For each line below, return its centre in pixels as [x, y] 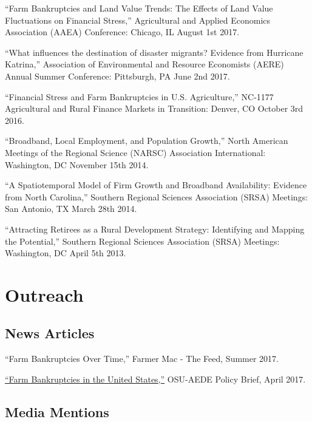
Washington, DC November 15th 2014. [77, 164]
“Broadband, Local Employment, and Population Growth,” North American [147, 141]
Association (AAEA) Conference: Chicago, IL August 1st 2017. [122, 32]
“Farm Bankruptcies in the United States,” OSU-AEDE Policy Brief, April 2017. [155, 379]
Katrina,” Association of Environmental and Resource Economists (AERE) [144, 64]
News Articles [50, 333]
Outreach [44, 294]
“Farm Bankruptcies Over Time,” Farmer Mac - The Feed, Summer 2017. [142, 359]
